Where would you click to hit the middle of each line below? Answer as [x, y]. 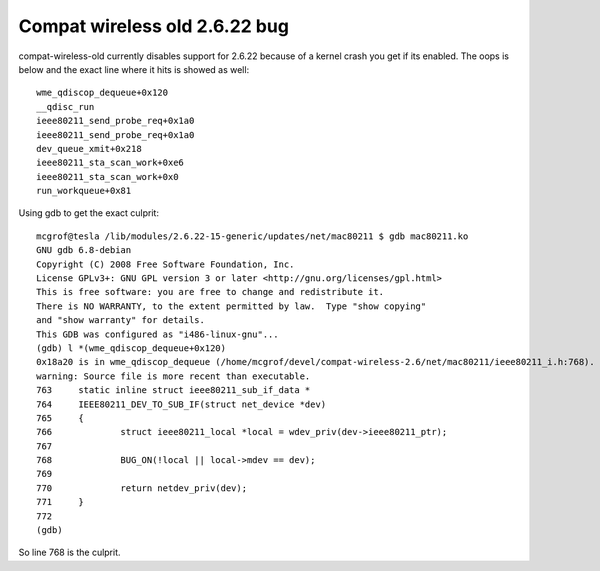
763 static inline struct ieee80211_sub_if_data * [173, 390]
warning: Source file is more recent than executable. [173, 376]
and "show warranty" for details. [120, 320]
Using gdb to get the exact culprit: [89, 213]
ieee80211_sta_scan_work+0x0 [107, 176]
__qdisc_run [65, 106]
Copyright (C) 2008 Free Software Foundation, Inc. [165, 264]
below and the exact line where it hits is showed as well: [134, 69]
